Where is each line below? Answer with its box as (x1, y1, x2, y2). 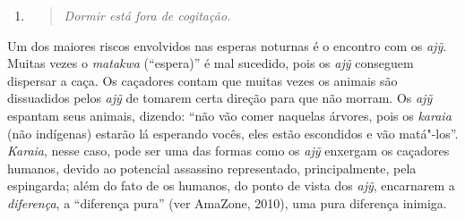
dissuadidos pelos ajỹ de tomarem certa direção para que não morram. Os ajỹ (7, 88, 433, 107)
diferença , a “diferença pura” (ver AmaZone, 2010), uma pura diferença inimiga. (7, 193, 447, 212)
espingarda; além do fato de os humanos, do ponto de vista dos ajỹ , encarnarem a (7, 176, 455, 195)
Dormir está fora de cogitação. (64, 6, 231, 24)
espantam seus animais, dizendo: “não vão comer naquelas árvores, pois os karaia (7, 105, 452, 124)
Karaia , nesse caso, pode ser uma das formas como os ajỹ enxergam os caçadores (7, 141, 450, 160)
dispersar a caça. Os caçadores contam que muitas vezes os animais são (7, 71, 398, 89)
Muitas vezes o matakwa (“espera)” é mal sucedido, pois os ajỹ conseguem (7, 54, 414, 72)
